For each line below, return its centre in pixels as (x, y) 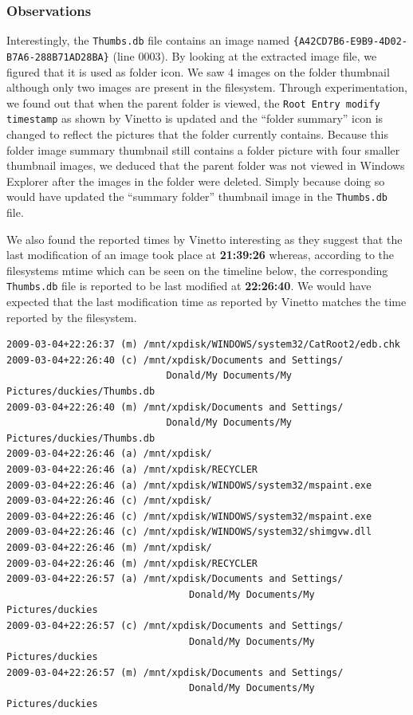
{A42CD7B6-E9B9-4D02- (350, 42)
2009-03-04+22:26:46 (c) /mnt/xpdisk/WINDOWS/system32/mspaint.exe (189, 516)
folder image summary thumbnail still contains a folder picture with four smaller (203, 149)
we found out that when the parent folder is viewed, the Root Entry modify (193, 102)
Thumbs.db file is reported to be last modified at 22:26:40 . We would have (189, 286)
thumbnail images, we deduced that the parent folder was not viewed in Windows (206, 165)
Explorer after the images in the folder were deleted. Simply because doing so (196, 181)
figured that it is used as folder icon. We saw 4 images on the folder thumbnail (198, 71)
